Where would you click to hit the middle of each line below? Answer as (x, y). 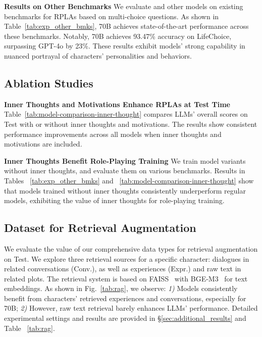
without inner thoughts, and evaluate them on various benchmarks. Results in (125, 171)
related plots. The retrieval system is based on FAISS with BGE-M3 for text (126, 278)
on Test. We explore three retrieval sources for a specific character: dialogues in (127, 258)
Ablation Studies (49, 83)
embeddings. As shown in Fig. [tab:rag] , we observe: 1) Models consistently (121, 288)
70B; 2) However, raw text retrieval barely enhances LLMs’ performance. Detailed (131, 308)
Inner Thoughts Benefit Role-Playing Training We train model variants (125, 160)
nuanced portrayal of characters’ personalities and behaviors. (98, 55)
